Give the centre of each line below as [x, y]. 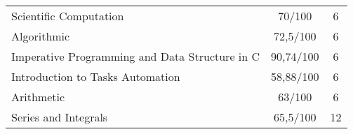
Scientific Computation [68, 16]
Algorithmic [41, 36]
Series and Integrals [60, 117]
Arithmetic [38, 97]
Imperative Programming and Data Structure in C [136, 56]
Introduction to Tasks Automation [96, 76]
